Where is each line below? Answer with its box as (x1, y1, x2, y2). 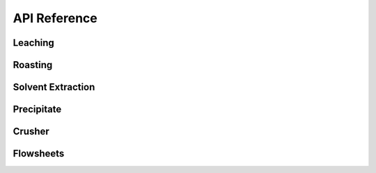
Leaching (13, 37, 55, 49)
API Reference (13, 10, 97, 26)
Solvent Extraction (13, 81, 95, 93)
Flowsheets (13, 148, 65, 160)
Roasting (13, 59, 53, 71)
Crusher (13, 126, 50, 138)
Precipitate (13, 104, 62, 115)
